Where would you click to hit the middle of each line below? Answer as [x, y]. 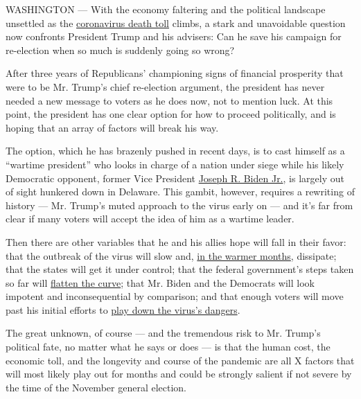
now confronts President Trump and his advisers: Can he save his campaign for [174, 36]
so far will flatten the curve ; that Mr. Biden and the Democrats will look [160, 282]
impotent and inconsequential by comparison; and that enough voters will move [175, 296]
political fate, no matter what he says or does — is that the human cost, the [168, 347]
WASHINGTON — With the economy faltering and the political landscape [166, 9]
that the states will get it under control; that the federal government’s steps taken [180, 269]
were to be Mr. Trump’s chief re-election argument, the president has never [165, 86]
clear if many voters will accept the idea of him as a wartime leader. [150, 219]
